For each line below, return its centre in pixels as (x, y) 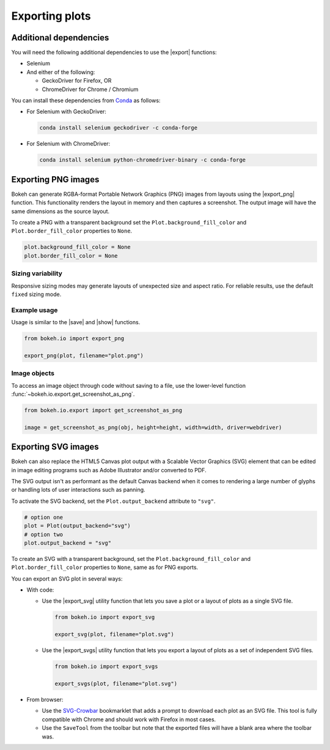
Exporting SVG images (55, 447)
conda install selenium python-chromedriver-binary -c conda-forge (143, 160)
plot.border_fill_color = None (71, 256)
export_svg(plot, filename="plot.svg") (114, 634)
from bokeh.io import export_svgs (106, 666)
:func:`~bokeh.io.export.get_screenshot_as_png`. (73, 394)
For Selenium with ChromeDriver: (68, 144)
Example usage (35, 310)
